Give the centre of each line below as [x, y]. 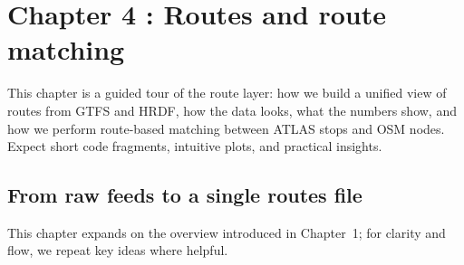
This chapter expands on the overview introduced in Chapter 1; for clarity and [227, 232]
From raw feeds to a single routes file [185, 195]
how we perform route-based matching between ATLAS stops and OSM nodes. [226, 128]
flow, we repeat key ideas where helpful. [118, 250]
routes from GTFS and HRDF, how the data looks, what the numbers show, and [232, 110]
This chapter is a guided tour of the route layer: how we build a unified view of [227, 93]
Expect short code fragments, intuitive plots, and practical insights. [195, 146]
